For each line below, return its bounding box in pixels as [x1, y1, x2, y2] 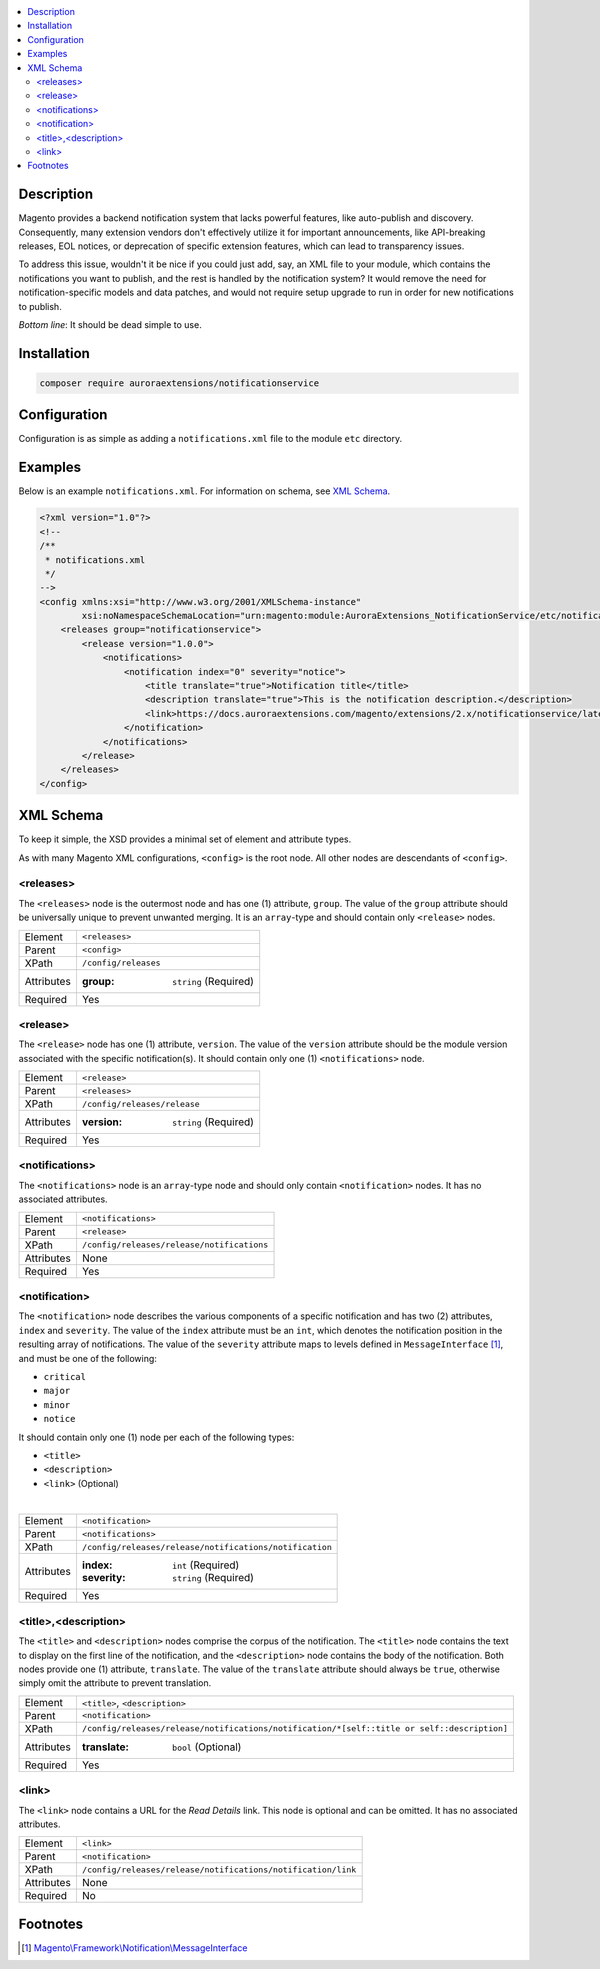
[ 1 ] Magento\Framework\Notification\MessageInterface [21, 1941, 248, 1954]
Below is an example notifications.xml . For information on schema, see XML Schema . [18, 485, 391, 497]
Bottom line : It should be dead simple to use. [18, 318, 202, 330]
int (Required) [171, 1558, 240, 1572]
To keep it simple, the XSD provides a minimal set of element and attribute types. [18, 833, 352, 845]
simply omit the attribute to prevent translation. [18, 1677, 212, 1689]
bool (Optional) [171, 1740, 242, 1754]
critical [43, 1371, 87, 1382]
